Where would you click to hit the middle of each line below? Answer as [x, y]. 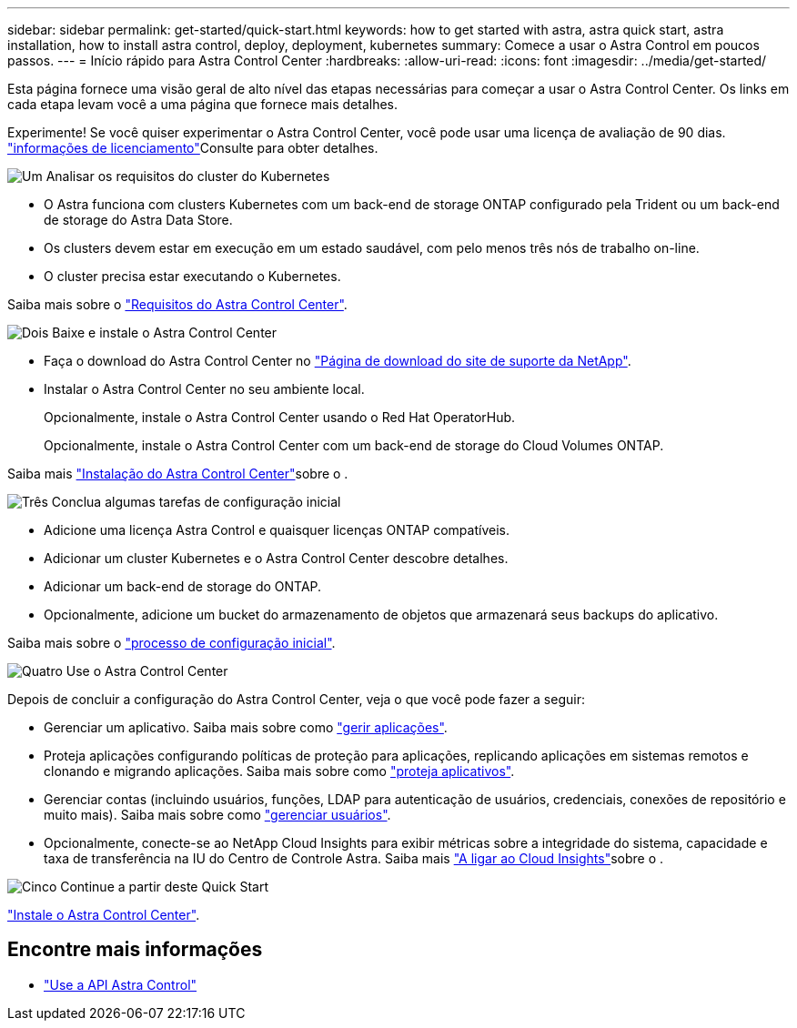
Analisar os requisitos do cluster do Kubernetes [188, 176]
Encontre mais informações [135, 950]
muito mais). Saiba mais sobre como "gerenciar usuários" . [217, 815]
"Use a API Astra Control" [121, 984]
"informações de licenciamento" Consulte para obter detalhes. [193, 148]
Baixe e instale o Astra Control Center [165, 333]
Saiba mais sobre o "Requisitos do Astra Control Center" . [177, 304]
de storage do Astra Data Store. [138, 220]
